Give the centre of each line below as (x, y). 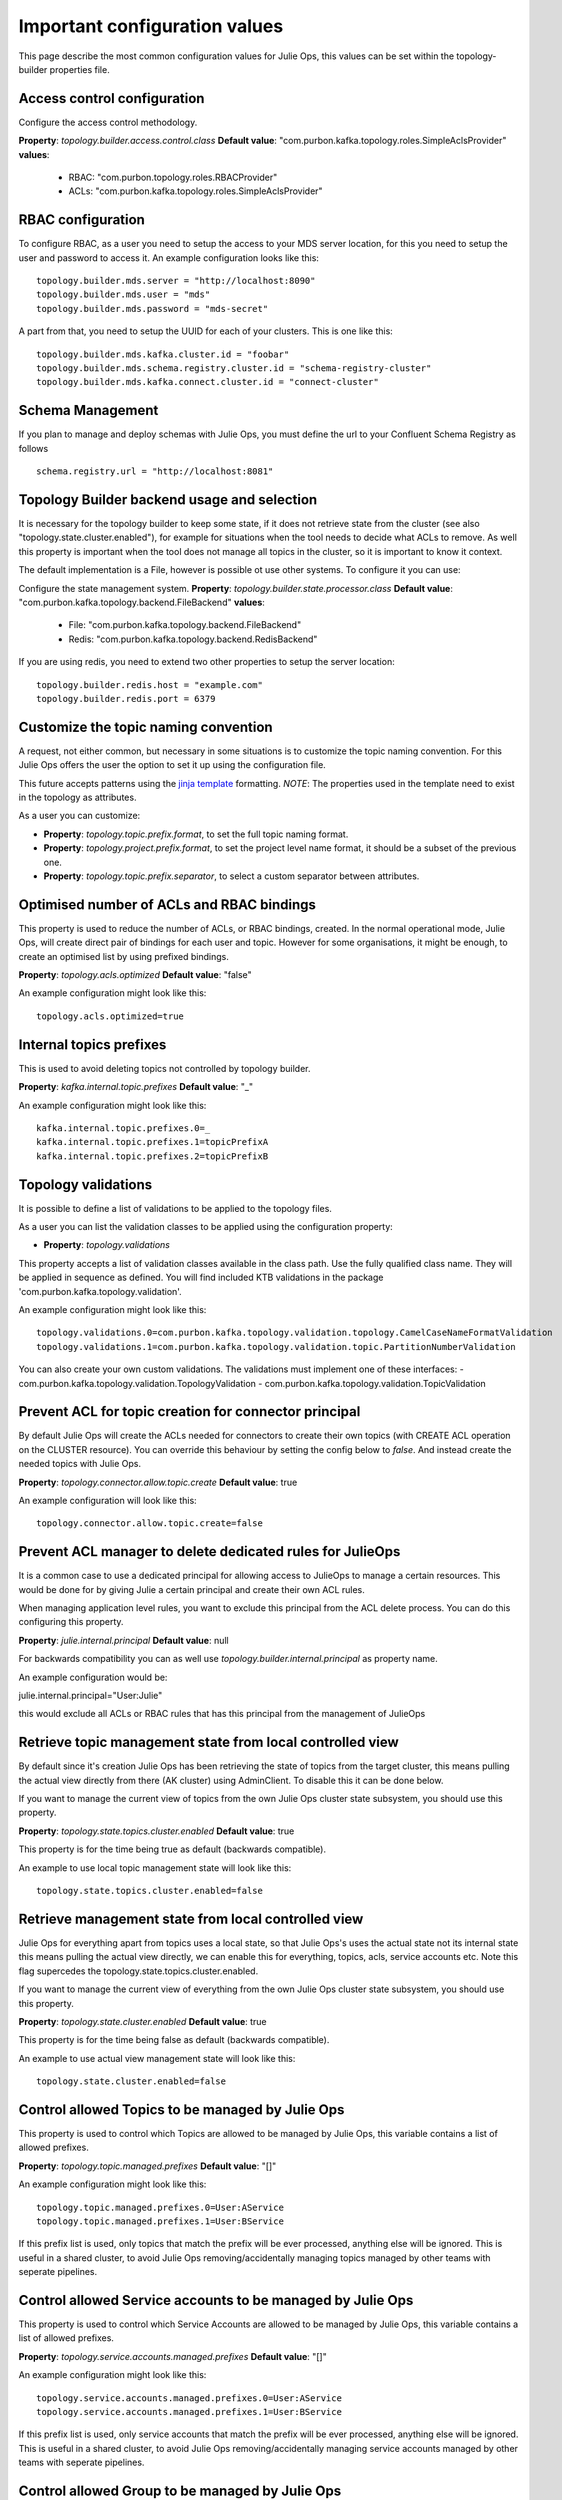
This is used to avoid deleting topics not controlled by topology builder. (164, 1068)
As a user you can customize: (79, 816)
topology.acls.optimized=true (110, 1016)
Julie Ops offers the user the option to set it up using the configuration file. (172, 765)
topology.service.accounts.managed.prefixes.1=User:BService (189, 2411)
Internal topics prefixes (92, 1044)
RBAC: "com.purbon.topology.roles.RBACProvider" (173, 177)
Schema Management (88, 410)
